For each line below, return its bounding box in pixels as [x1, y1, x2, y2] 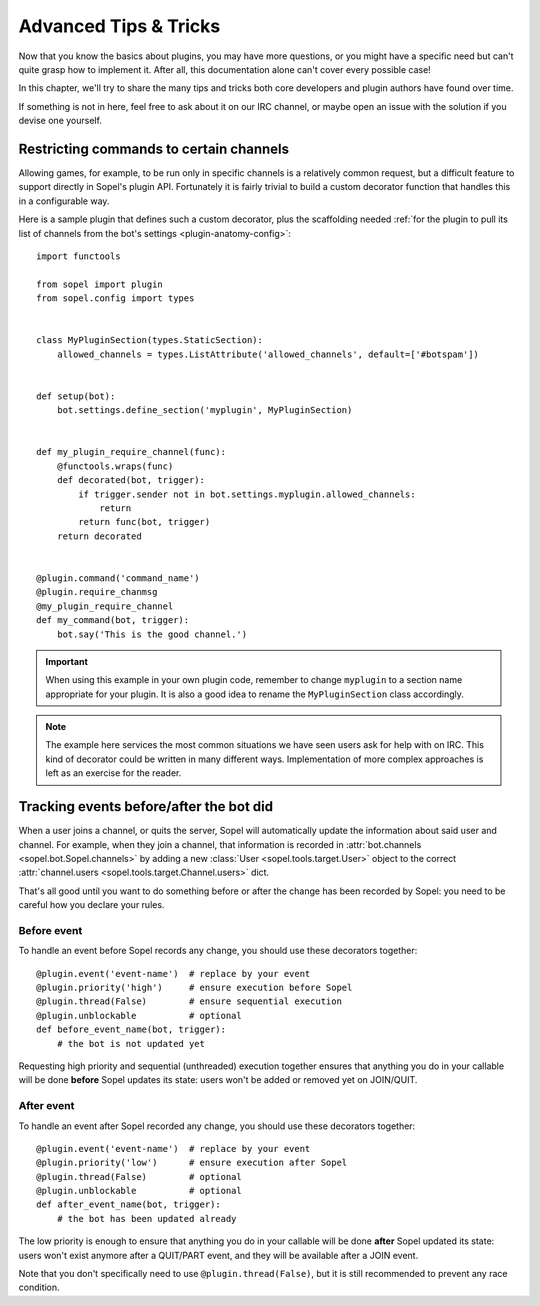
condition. [18, 1281, 60, 1294]
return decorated [56, 530, 142, 542]
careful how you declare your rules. [18, 899, 165, 911]
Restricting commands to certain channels [18, 140, 290, 157]
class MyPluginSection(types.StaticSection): [36, 335, 264, 346]
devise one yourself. [18, 115, 102, 127]
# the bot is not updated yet [56, 1038, 205, 1049]
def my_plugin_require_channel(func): [36, 446, 227, 458]
